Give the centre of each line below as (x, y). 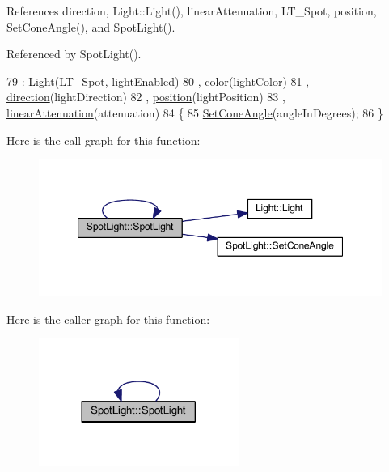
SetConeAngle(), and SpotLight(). (91, 26)
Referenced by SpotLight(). (74, 54)
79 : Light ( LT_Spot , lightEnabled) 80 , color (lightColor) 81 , (158, 81)
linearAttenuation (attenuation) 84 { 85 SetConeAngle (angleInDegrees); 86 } (195, 112)
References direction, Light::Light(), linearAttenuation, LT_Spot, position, (192, 11)
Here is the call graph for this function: (104, 140)
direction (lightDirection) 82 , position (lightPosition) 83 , (146, 97)
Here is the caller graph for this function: (108, 319)
